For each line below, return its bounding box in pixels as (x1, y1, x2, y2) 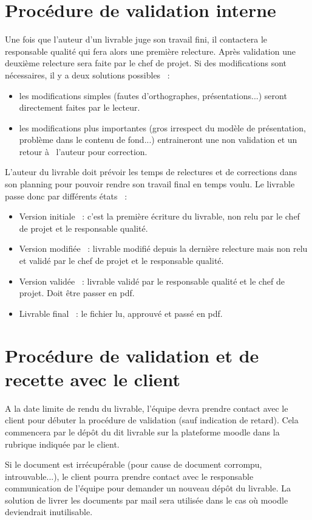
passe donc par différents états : (5, 189, 127, 202)
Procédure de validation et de (5, 342, 259, 367)
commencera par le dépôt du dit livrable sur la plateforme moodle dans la (5, 425, 280, 438)
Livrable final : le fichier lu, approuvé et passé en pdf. (19, 307, 223, 319)
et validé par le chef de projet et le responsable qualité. (19, 254, 224, 267)
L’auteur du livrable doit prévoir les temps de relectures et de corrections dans (5, 165, 297, 178)
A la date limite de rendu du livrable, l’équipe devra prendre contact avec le (5, 401, 288, 414)
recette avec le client (5, 366, 181, 391)
